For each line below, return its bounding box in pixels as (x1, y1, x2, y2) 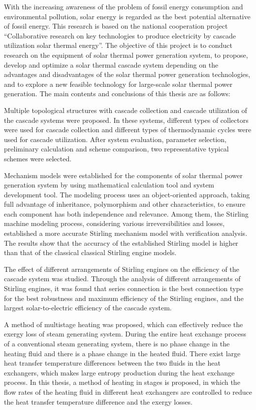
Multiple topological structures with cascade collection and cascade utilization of (4, 105, 247, 115)
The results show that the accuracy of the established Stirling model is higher (4, 237, 238, 248)
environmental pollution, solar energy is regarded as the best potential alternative (4, 11, 251, 21)
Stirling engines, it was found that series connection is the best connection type (4, 283, 243, 294)
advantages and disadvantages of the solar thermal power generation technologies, (4, 69, 251, 79)
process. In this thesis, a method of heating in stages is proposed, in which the (4, 377, 240, 387)
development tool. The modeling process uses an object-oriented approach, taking (4, 189, 250, 199)
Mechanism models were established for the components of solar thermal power (4, 170, 243, 180)
